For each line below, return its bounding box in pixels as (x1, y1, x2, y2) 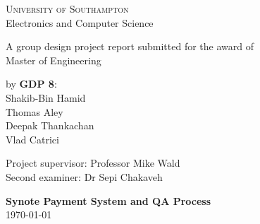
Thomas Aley (6, 104, 63, 119)
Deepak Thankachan (6, 118, 94, 133)
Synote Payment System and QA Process (6, 193, 211, 208)
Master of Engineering (6, 52, 101, 67)
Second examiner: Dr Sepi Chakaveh (6, 169, 163, 184)
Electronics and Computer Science (6, 15, 154, 30)
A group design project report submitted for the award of (6, 39, 254, 54)
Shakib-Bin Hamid (6, 90, 86, 105)
